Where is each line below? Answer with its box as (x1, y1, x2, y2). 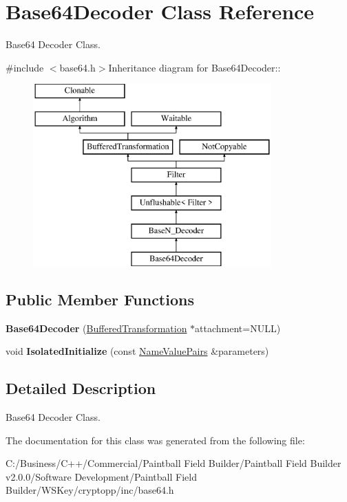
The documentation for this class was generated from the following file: (6, 433, 305, 447)
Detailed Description (6, 378, 156, 399)
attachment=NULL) (195, 320, 281, 335)
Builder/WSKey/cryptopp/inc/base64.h (6, 483, 174, 497)
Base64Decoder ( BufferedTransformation (6, 320, 187, 335)
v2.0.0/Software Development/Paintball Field (6, 469, 197, 483)
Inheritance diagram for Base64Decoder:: (108, 60, 281, 74)
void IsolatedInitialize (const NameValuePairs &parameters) (6, 344, 269, 358)
